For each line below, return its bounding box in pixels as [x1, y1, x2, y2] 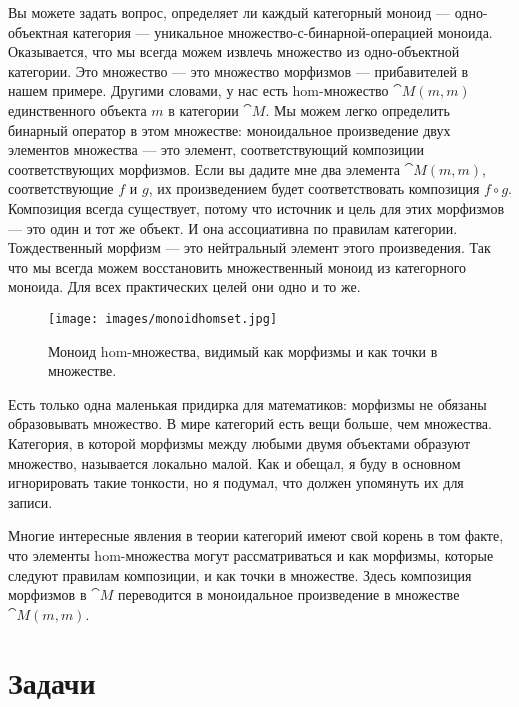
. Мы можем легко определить [265, 99, 450, 120]
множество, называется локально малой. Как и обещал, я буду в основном [8, 452, 461, 473]
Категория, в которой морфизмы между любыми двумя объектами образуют [8, 432, 471, 453]
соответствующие [8, 178, 114, 199]
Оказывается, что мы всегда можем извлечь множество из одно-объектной [8, 41, 460, 62]
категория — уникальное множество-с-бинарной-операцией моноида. [72, 21, 493, 42]
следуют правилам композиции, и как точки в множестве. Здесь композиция [8, 564, 472, 585]
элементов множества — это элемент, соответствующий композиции [8, 139, 425, 160]
